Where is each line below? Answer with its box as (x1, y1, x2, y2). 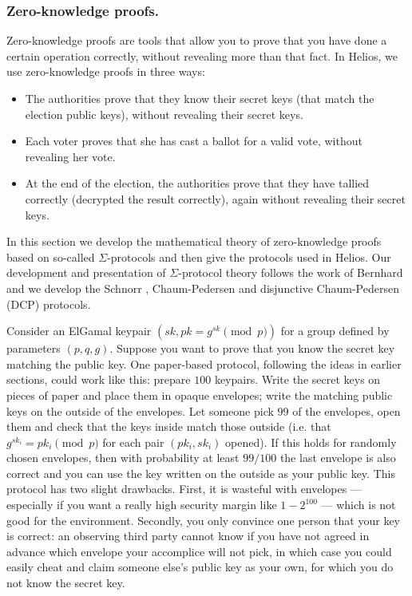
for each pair (102, 433, 164, 450)
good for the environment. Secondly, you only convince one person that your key (6, 511, 400, 528)
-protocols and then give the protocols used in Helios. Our (107, 248, 391, 265)
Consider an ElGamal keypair (6, 322, 152, 339)
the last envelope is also (279, 449, 396, 466)
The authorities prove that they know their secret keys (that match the (25, 90, 374, 106)
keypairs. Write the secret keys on (214, 371, 381, 388)
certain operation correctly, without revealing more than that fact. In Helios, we (6, 47, 398, 64)
